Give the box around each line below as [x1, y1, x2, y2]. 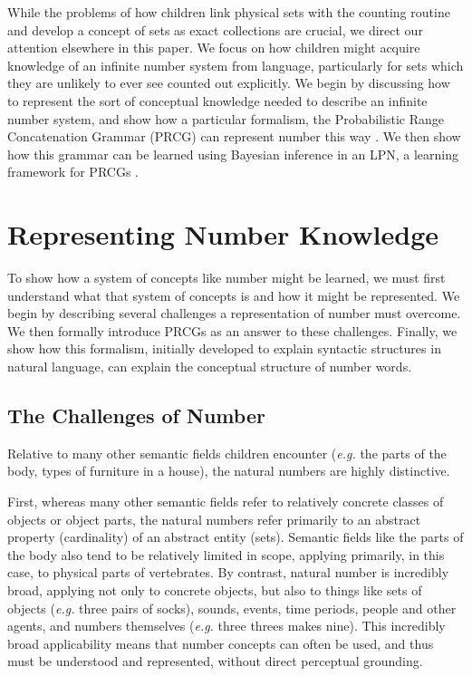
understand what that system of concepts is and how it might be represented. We [7, 285, 460, 304]
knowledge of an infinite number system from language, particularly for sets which [7, 55, 464, 74]
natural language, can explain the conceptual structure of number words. [7, 357, 412, 376]
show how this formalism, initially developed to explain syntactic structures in [7, 339, 441, 358]
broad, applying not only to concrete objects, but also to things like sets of [7, 580, 422, 599]
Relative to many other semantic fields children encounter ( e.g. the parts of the [7, 443, 447, 462]
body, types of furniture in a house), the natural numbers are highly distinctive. [7, 461, 450, 480]
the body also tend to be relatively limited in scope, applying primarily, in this [7, 545, 445, 564]
